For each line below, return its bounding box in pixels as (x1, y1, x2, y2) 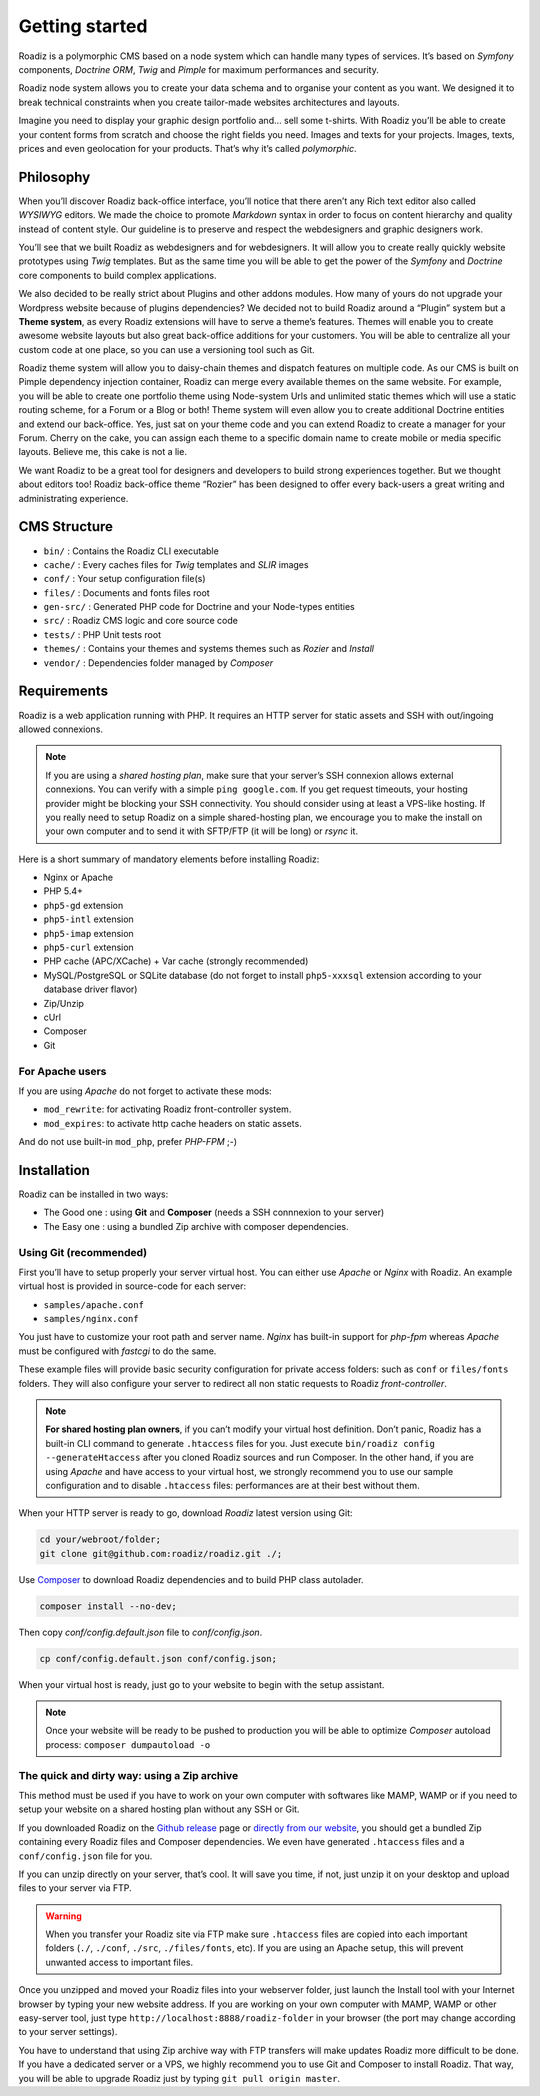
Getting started (18, 15, 148, 37)
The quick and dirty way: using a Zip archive (18, 1768, 239, 1782)
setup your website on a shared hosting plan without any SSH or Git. (18, 1803, 300, 1815)
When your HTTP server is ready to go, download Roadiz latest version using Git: (18, 1507, 354, 1519)
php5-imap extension (43, 927, 134, 939)
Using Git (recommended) (18, 1245, 148, 1259)
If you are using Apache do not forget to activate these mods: (18, 1085, 272, 1097)
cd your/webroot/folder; (39, 1534, 162, 1545)
